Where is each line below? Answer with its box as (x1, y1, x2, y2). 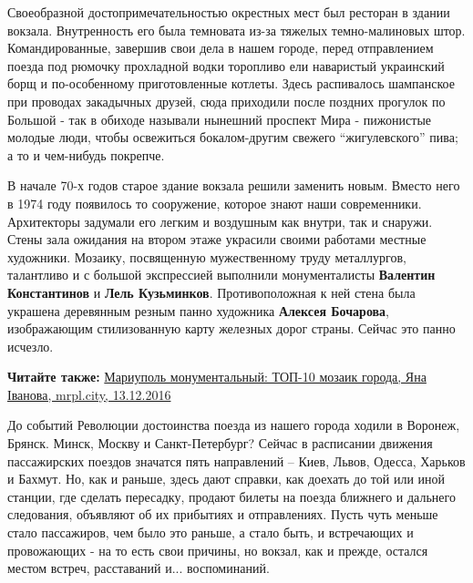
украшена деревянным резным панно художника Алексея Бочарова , (7, 301, 390, 320)
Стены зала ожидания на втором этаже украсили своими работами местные (7, 230, 427, 249)
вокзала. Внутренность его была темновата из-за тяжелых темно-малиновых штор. (7, 20, 466, 39)
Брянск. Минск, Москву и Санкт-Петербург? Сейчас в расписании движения (7, 434, 433, 453)
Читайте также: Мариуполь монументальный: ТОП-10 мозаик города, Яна (7, 367, 427, 386)
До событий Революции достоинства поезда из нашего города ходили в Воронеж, (7, 415, 460, 435)
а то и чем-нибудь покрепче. (7, 145, 165, 164)
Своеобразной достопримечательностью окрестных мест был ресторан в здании (7, 3, 450, 21)
